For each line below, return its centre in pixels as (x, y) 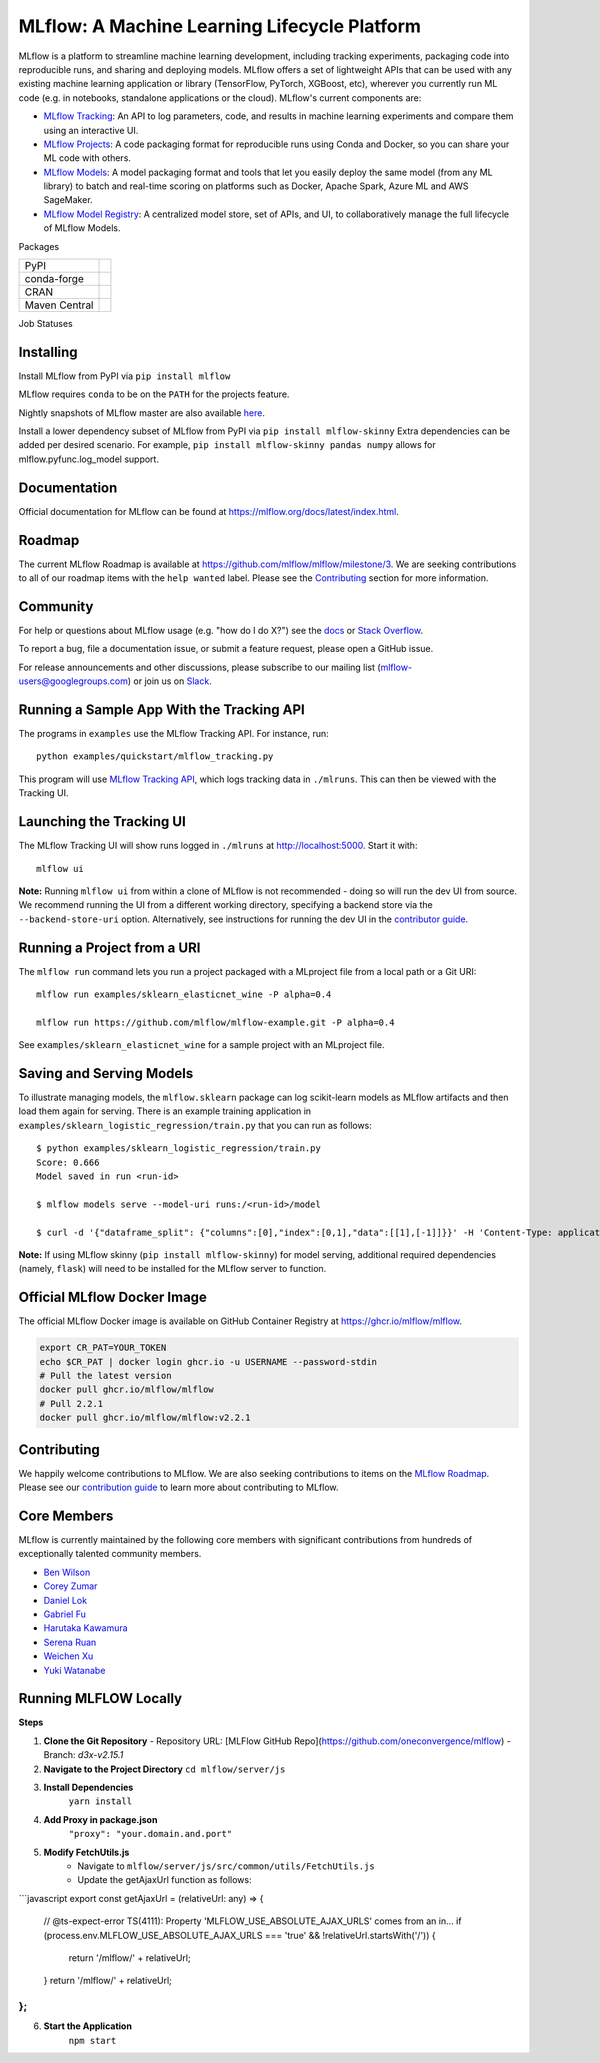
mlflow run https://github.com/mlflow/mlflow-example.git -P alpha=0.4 (215, 1022)
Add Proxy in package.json (100, 1819)
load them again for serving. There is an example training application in (165, 1111)
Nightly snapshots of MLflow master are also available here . (141, 412)
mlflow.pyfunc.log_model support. (89, 459)
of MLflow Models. (82, 228)
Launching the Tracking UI (102, 821)
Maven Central (59, 305)
